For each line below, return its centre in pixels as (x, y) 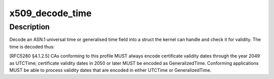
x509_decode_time (50, 13)
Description (30, 27)
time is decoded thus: (32, 47)
